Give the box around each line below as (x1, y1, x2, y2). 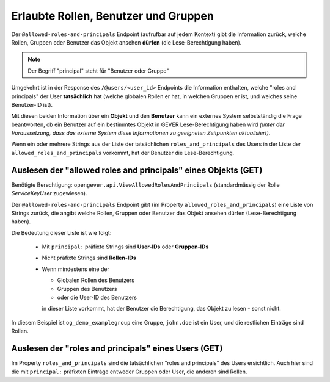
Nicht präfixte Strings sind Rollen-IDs (42, 254, 137, 262)
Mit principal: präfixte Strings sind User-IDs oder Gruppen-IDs (42, 243, 209, 250)
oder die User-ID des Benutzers (57, 294, 137, 301)
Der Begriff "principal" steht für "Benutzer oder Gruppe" (28, 67, 169, 74)
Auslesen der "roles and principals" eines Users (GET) (11, 344, 223, 354)
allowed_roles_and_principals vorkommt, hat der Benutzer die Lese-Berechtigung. (11, 149, 235, 156)
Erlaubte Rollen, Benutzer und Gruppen (11, 9, 214, 23)
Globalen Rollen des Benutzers (57, 276, 134, 284)
